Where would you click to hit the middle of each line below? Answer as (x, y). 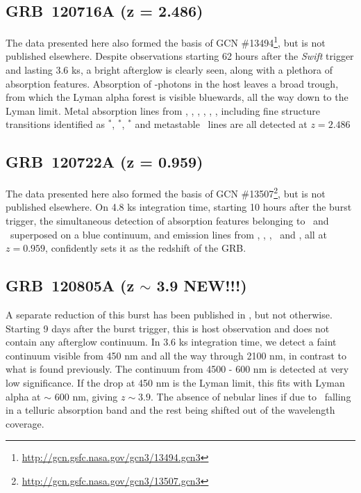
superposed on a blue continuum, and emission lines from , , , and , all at (168, 234)
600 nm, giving (86, 396)
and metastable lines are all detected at (221, 124)
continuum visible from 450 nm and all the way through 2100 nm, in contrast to (176, 355)
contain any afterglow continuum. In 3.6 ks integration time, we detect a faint (171, 342)
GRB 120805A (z (70, 285)
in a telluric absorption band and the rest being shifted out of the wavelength (170, 410)
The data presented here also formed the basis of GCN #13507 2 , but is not (166, 192)
